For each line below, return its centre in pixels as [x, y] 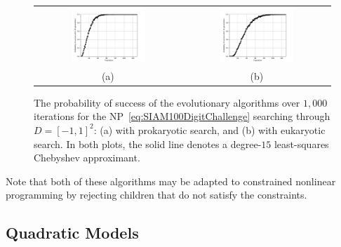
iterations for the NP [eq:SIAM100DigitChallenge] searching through [182, 116]
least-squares [301, 143]
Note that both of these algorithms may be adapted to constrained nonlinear [171, 181]
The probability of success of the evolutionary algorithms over [167, 102]
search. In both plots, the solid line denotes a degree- [148, 143]
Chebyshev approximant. [87, 158]
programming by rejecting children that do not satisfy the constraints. [156, 195]
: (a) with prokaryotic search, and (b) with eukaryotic [209, 129]
